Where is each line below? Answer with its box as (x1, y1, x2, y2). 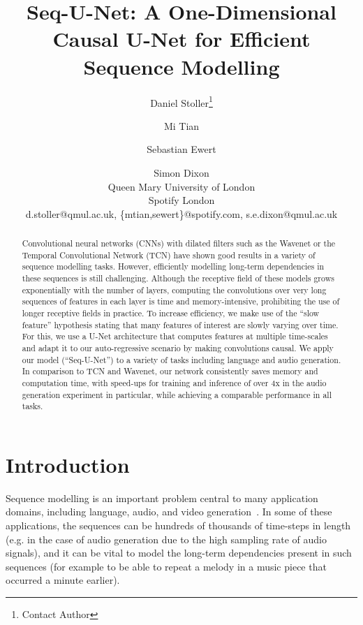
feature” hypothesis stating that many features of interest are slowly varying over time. (22, 318, 339, 330)
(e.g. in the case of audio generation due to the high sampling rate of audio (6, 531, 327, 546)
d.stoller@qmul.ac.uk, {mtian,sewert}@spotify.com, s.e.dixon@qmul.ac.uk (25, 206, 338, 221)
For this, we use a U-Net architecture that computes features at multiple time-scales (22, 330, 328, 342)
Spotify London (148, 193, 215, 207)
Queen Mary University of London (108, 179, 255, 193)
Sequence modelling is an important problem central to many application (6, 490, 318, 505)
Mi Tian (163, 118, 200, 133)
